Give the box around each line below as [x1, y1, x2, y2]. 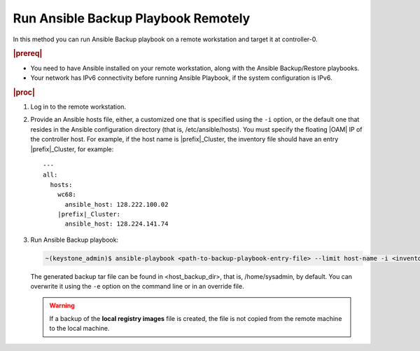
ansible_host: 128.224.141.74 [64, 220, 169, 228]
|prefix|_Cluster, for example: [30, 144, 114, 153]
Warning [49, 301, 75, 310]
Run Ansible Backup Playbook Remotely [13, 11, 251, 26]
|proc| [13, 88, 35, 97]
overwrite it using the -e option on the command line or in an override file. [30, 282, 244, 291]
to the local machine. [49, 324, 110, 333]
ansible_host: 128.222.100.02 [64, 200, 169, 208]
